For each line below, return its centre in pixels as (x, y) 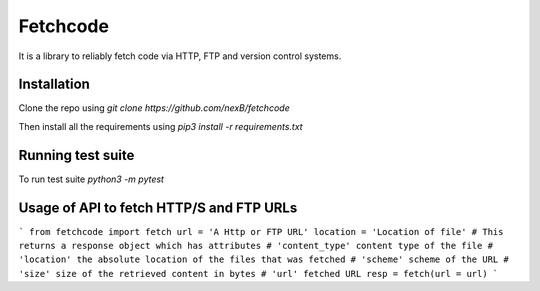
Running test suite (76, 155)
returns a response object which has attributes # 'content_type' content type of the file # (256, 246)
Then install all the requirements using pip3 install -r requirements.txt (161, 126)
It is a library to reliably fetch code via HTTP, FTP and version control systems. (180, 56)
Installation (54, 84)
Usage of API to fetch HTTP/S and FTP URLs (158, 207)
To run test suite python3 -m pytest (91, 179)
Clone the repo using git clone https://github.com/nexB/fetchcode (154, 108)
